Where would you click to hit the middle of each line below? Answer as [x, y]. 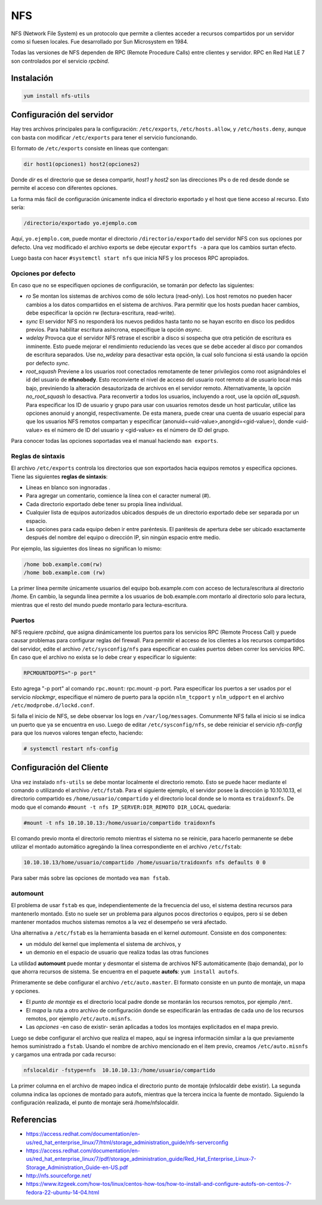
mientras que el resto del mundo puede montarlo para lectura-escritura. [99, 605]
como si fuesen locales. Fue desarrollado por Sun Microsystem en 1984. [100, 41]
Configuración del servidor [62, 115]
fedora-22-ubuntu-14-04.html [63, 1192]
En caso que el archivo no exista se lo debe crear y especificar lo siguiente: [104, 657]
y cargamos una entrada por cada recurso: [64, 1055]
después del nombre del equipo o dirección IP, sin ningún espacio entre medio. [123, 538]
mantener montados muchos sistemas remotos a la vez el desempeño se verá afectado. [119, 922]
